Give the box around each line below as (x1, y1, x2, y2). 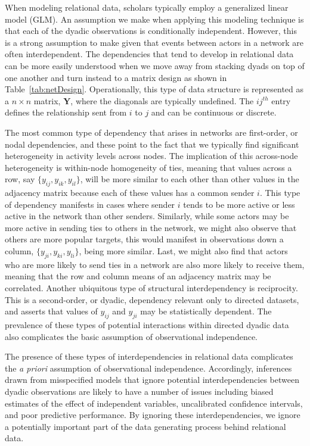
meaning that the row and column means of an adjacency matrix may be (5, 270, 271, 282)
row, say (5, 173, 35, 185)
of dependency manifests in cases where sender (5, 198, 175, 210)
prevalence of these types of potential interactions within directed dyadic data (5, 319, 289, 331)
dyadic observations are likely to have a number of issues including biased (5, 385, 274, 398)
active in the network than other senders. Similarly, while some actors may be (5, 210, 289, 222)
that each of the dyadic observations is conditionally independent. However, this (5, 24, 297, 37)
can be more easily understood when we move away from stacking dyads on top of (5, 59, 305, 71)
